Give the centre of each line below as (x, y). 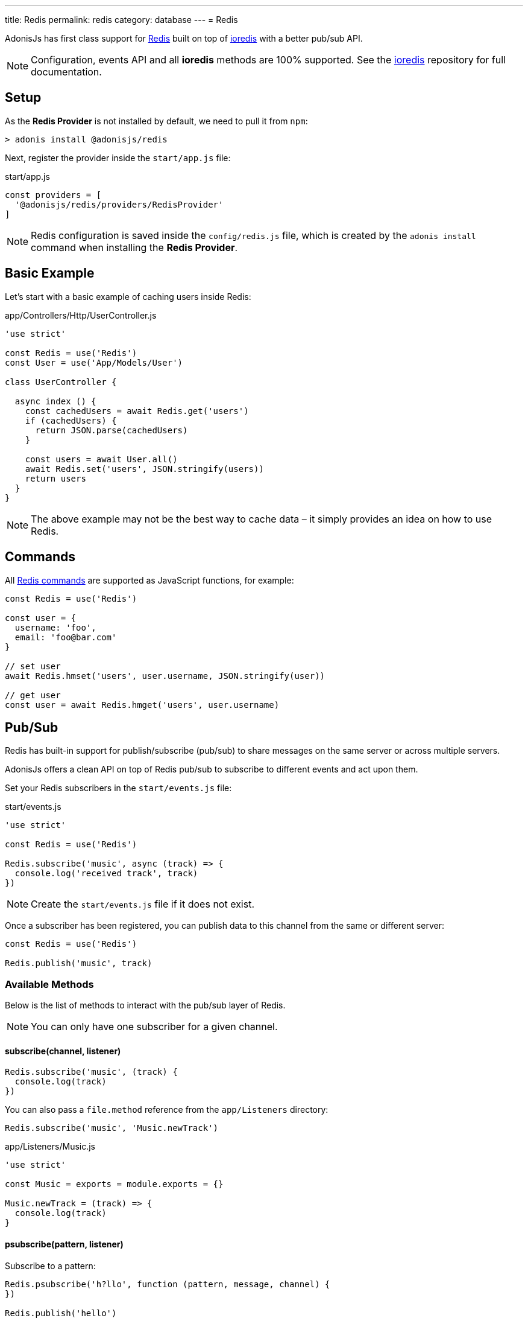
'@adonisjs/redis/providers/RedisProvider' (119, 204)
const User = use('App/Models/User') (94, 362)
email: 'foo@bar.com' (66, 637)
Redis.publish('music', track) (79, 963)
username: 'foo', (55, 627)
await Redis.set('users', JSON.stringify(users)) (144, 469)
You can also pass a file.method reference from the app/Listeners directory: (167, 1110)
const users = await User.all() (101, 459)
